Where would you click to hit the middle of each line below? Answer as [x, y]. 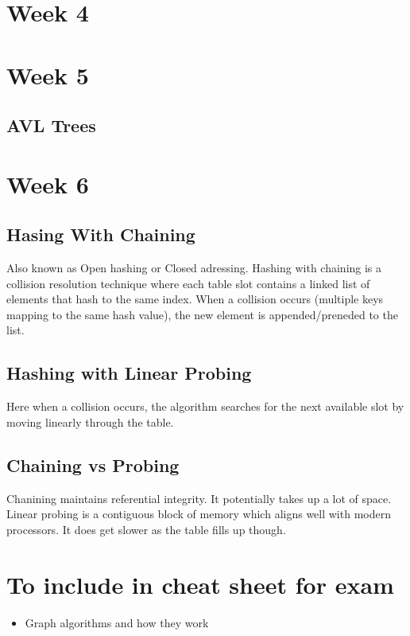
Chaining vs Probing [93, 464]
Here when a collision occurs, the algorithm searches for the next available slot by [205, 406]
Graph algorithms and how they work [117, 622]
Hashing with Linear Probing [129, 373]
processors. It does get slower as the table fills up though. [146, 529]
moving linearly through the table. [90, 421]
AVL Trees [51, 125]
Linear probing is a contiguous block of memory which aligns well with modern [199, 514]
